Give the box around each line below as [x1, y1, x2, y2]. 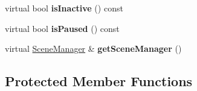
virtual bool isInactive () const [5, 2, 123, 14]
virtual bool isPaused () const [5, 22, 120, 34]
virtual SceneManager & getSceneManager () [5, 42, 182, 55]
